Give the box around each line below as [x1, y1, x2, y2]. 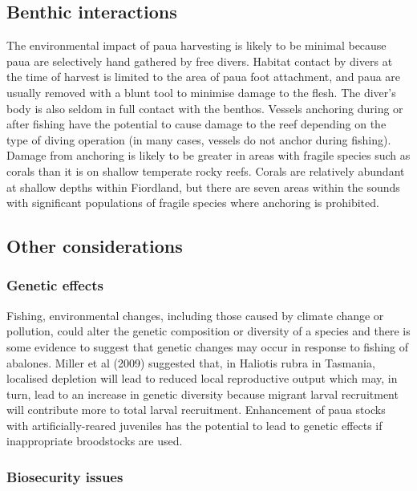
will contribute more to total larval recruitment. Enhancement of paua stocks [6, 401, 386, 418]
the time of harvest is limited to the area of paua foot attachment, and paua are [6, 68, 401, 85]
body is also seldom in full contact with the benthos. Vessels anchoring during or [6, 99, 403, 116]
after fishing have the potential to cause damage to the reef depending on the [6, 116, 387, 132]
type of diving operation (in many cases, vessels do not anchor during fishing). [6, 131, 391, 148]
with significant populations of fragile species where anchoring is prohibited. [6, 194, 379, 211]
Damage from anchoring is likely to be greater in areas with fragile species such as [6, 147, 411, 164]
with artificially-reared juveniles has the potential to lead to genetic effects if [6, 416, 383, 433]
